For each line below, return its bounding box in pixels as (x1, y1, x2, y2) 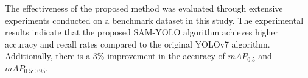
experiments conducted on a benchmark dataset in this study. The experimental (5, 13, 304, 26)
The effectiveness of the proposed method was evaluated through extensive (5, 2, 283, 14)
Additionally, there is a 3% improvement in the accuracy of (5, 49, 225, 62)
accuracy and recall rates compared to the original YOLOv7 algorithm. (5, 37, 270, 50)
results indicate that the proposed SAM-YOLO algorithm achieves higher (5, 26, 279, 38)
